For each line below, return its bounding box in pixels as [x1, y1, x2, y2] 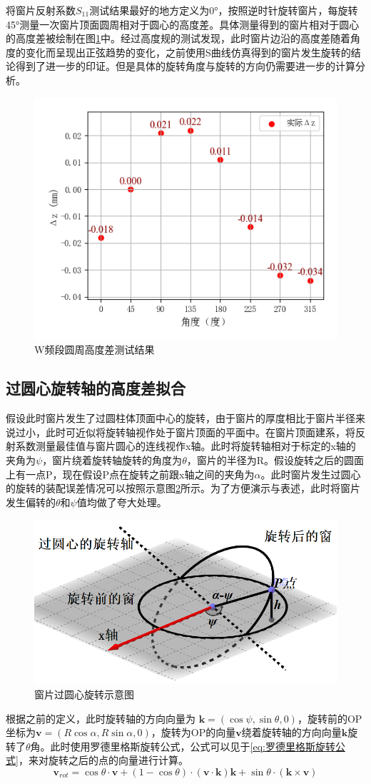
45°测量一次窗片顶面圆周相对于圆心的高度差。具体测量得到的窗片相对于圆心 [6, 16, 360, 31]
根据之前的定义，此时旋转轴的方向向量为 [6, 710, 195, 725]
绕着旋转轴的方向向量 [241, 725, 342, 740]
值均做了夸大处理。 [76, 494, 167, 509]
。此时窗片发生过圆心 [260, 466, 361, 481]
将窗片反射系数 [6, 3, 76, 17]
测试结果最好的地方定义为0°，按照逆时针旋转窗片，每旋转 [89, 3, 358, 17]
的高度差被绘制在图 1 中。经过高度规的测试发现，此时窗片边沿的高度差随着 [6, 31, 350, 46]
